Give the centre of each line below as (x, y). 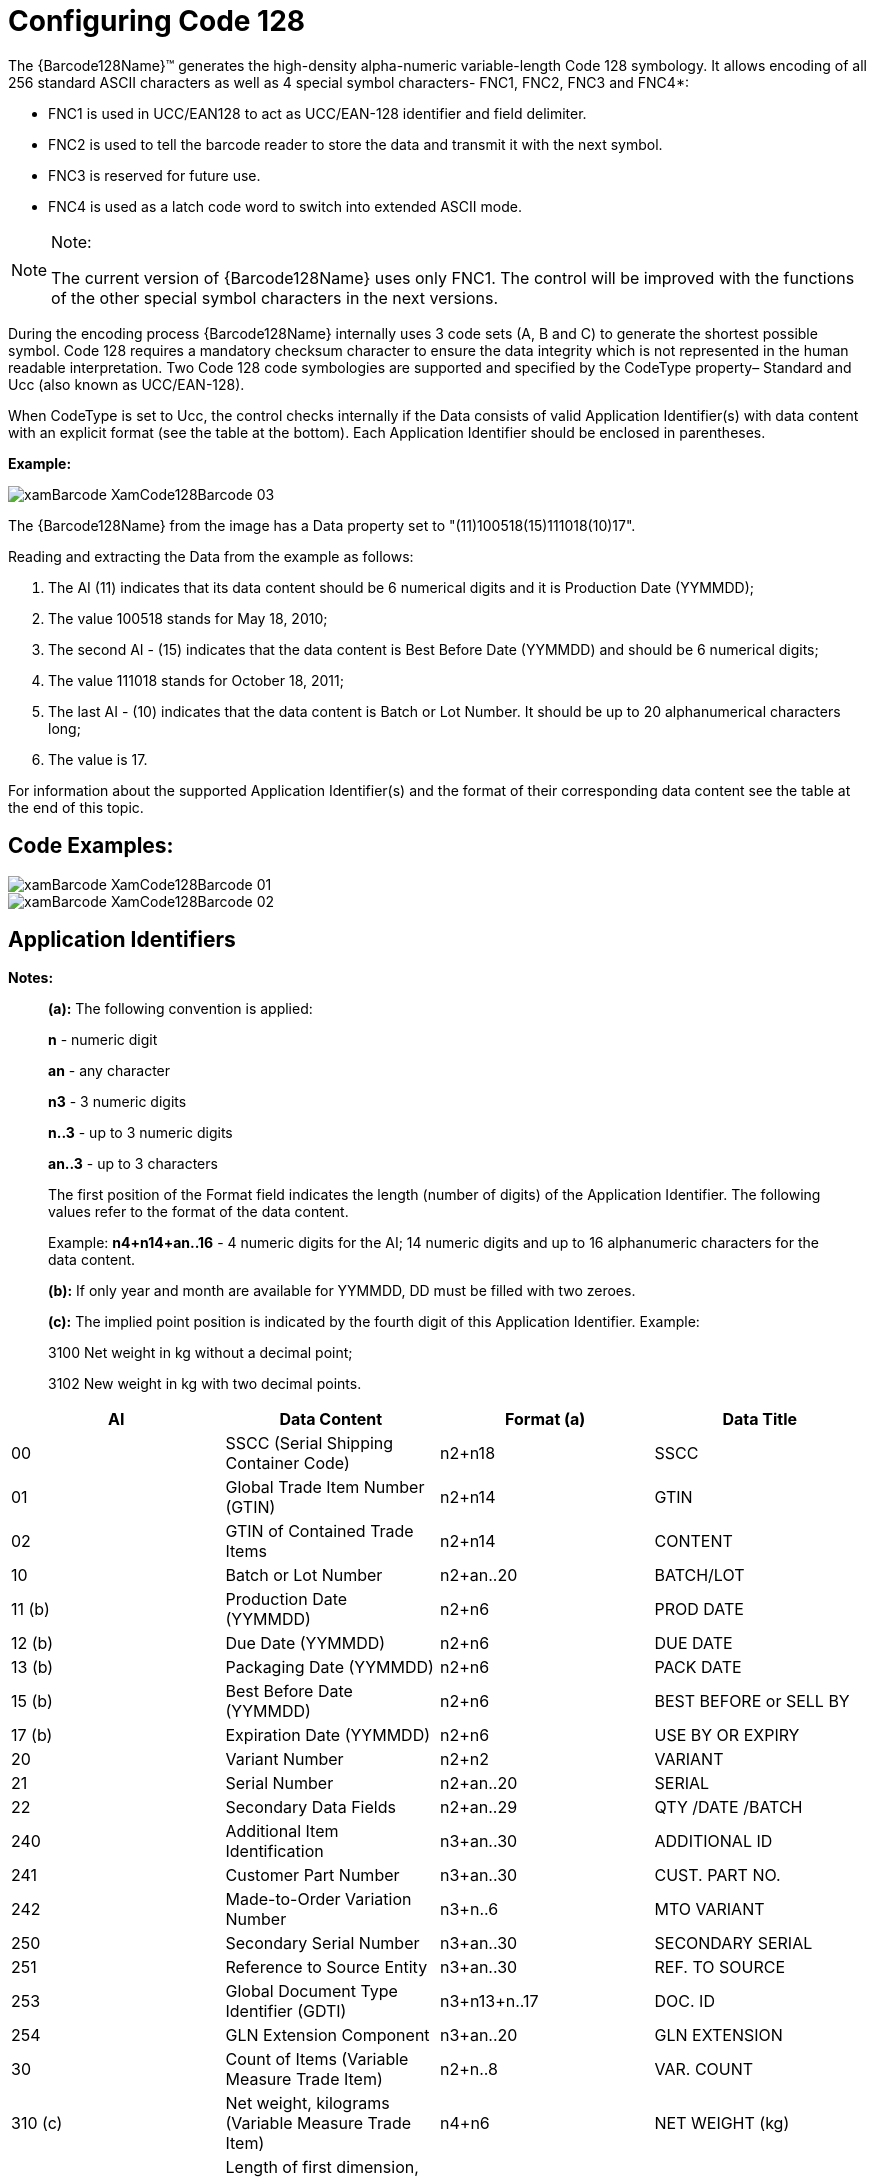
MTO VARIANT (709, 1909)
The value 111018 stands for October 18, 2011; (196, 680)
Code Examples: (91, 846)
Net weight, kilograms (307, 2103)
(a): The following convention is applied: (180, 1009)
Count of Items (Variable (317, 2059)
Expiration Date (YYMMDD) (328, 1735)
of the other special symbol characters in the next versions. (275, 297)
